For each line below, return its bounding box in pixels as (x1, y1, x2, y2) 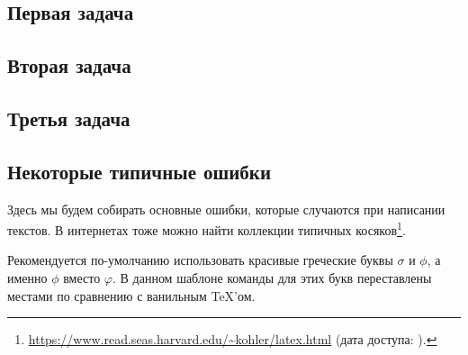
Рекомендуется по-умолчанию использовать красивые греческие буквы (7, 250, 393, 269)
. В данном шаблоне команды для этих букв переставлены (112, 268, 432, 287)
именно (7, 268, 48, 287)
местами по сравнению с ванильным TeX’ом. (7, 286, 256, 305)
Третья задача (7, 104, 130, 132)
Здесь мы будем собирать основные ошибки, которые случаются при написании (7, 199, 445, 218)
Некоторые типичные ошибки (7, 157, 272, 185)
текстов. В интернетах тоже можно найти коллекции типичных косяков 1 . (7, 218, 406, 239)
